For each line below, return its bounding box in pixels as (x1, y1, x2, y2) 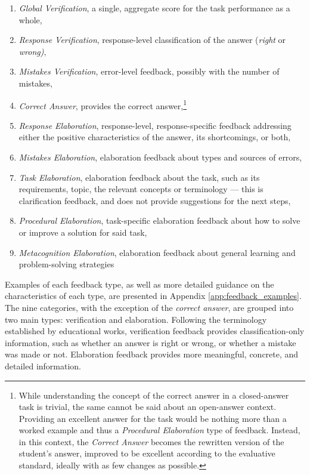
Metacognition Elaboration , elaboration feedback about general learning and (18, 246, 296, 258)
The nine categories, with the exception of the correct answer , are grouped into (5, 301, 294, 313)
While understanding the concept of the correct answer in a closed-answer (18, 388, 289, 401)
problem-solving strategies (18, 258, 114, 270)
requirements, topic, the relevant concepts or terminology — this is (18, 183, 263, 195)
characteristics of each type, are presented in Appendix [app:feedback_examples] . (5, 289, 302, 302)
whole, (18, 13, 42, 26)
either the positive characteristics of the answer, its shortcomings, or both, (18, 131, 291, 143)
